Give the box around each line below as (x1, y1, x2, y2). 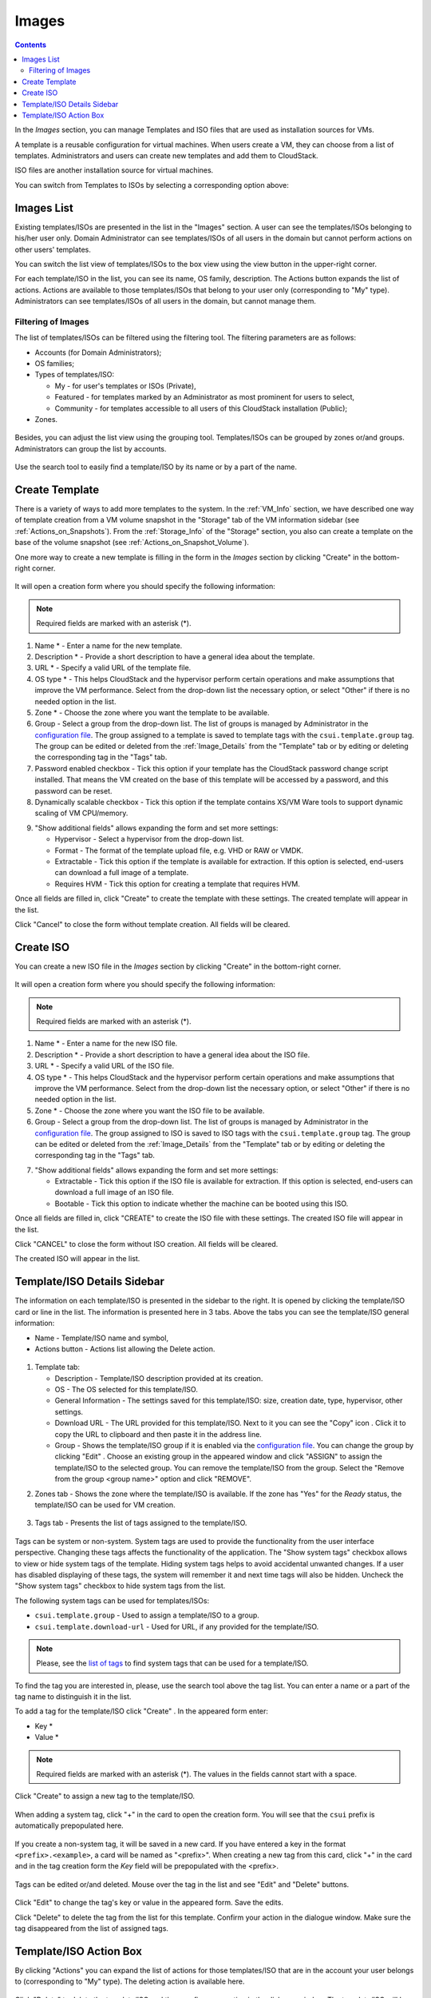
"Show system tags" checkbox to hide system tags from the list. (14, 1581, 226, 1590)
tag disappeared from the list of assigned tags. (14, 1923, 169, 1933)
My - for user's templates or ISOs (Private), (54, 380, 196, 391)
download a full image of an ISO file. (54, 1188, 175, 1197)
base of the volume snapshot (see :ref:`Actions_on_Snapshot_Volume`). (14, 538, 249, 547)
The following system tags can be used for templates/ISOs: (14, 1595, 210, 1606)
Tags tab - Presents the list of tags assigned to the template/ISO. (34, 1518, 247, 1528)
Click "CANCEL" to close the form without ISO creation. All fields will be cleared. (14, 1240, 279, 1249)
